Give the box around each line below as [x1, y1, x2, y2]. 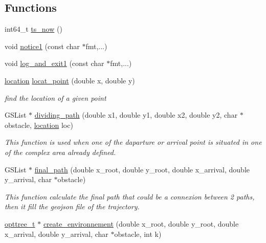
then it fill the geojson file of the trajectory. [5, 201, 140, 212]
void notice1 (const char [5, 40, 80, 51]
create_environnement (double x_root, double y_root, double [43, 218, 239, 229]
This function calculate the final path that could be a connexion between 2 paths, [5, 191, 255, 202]
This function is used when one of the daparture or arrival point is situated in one [5, 137, 262, 147]
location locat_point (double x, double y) [5, 75, 135, 85]
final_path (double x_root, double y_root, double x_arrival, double [34, 164, 250, 174]
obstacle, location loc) [5, 119, 73, 130]
